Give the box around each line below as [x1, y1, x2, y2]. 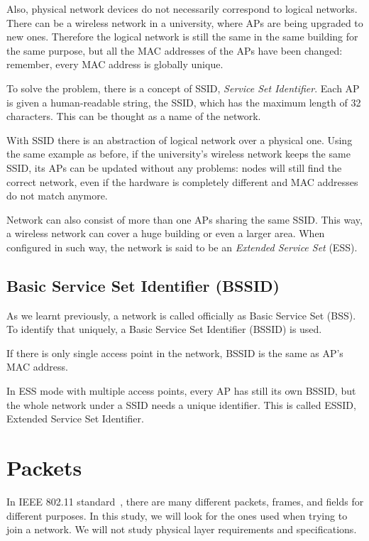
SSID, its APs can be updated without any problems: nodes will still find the [6, 160, 342, 175]
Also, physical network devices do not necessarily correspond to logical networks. [6, 1, 358, 16]
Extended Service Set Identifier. [6, 411, 144, 426]
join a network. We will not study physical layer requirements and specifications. [6, 522, 357, 537]
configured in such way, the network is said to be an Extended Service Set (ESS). [6, 239, 358, 254]
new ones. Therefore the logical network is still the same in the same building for [6, 29, 358, 44]
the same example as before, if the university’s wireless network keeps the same [6, 146, 351, 161]
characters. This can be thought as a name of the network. [6, 109, 261, 124]
